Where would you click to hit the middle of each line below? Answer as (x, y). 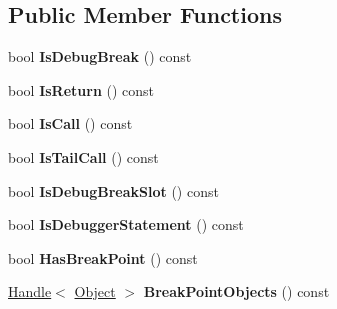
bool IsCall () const (70, 123)
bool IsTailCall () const (83, 156)
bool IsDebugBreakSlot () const (113, 190)
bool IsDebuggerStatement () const (126, 224)
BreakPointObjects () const (236, 291)
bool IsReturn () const (81, 89)
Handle (30, 291)
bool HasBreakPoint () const (103, 257)
